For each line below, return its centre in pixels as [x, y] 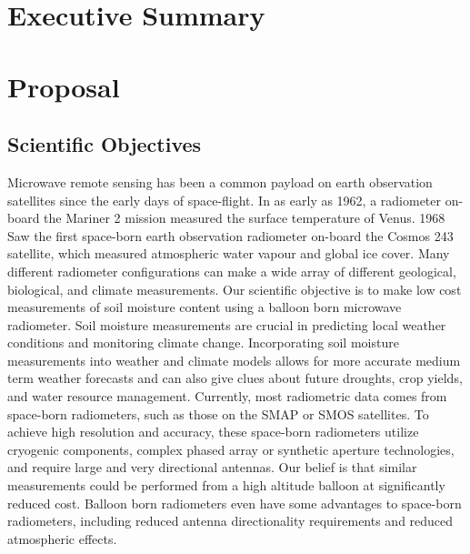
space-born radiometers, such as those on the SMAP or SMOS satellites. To [218, 413]
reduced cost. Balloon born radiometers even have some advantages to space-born [235, 503]
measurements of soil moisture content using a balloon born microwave [205, 307]
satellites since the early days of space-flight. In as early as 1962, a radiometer [225, 200]
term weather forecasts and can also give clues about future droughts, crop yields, [235, 378]
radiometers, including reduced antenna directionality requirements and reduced [230, 521]
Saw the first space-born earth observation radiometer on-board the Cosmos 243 [230, 235]
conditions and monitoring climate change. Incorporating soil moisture [203, 342]
